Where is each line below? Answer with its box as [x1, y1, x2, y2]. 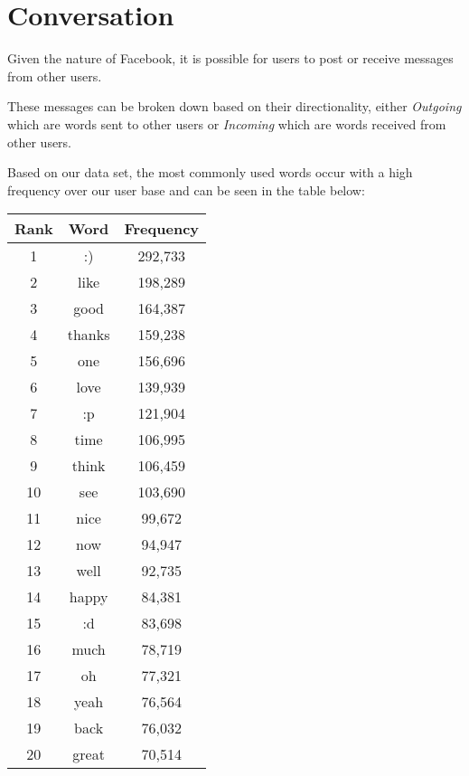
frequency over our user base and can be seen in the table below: [7, 180, 365, 199]
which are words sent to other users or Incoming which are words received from [7, 114, 446, 133]
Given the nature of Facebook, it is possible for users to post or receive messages [7, 49, 454, 68]
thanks [67, 324, 110, 345]
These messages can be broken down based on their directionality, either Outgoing [7, 97, 462, 116]
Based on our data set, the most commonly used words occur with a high [7, 163, 413, 182]
